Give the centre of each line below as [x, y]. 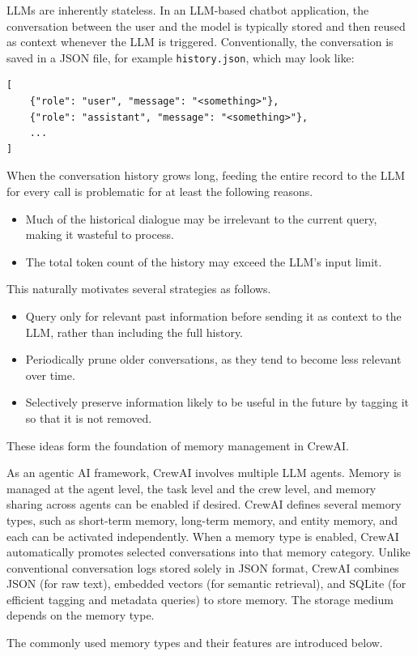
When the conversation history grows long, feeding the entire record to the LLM [206, 175]
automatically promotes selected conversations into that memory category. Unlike [208, 552]
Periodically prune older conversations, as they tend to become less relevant [213, 359]
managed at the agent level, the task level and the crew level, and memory [191, 488]
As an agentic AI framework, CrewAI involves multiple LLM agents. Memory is [204, 473]
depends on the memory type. [81, 615]
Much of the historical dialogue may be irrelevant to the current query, [201, 218]
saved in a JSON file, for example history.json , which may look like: [181, 57]
